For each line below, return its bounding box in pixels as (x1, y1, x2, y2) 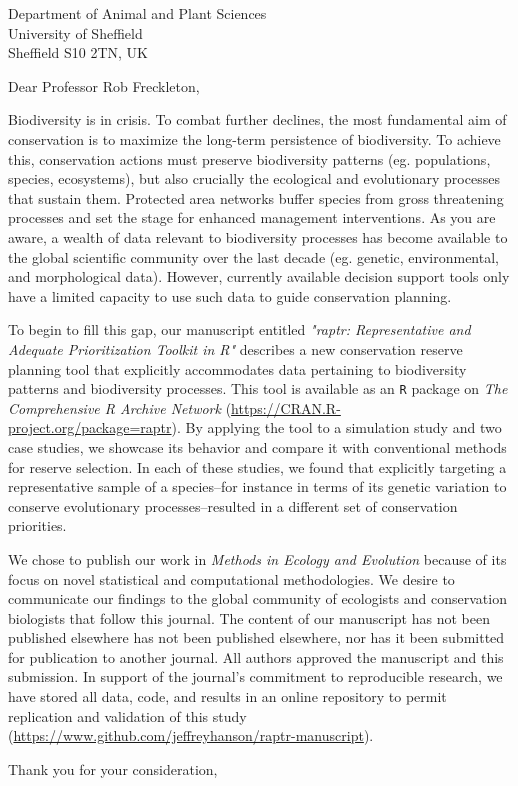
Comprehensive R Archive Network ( (8, 397, 232, 418)
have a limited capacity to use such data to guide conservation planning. (8, 285, 452, 306)
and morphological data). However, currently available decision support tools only (8, 266, 510, 287)
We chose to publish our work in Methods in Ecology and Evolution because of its (8, 548, 507, 569)
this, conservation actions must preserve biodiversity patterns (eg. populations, (8, 148, 491, 169)
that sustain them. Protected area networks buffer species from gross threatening (8, 187, 504, 208)
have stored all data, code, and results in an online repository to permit (8, 686, 447, 707)
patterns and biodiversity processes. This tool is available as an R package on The (8, 378, 508, 399)
